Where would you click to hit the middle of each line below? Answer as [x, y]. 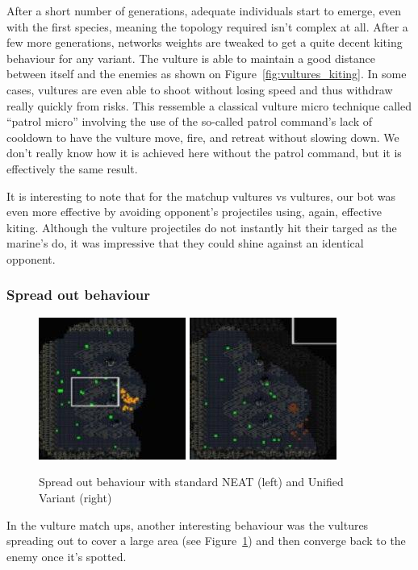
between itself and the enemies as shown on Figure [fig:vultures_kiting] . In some [207, 74]
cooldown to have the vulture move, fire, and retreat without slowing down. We [203, 137]
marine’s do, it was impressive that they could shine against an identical [185, 243]
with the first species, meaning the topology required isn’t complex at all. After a [207, 26]
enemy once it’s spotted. [67, 556]
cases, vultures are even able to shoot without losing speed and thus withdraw [200, 89]
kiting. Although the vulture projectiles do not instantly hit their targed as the [202, 227]
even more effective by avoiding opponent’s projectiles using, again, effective [194, 212]
